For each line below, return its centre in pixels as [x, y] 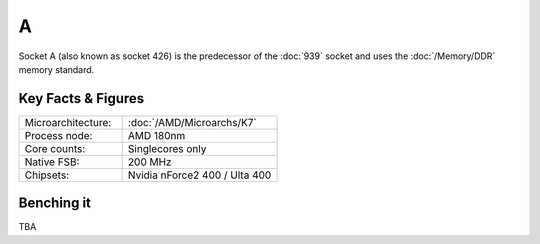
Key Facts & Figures [81, 98]
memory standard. [56, 69]
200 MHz [149, 162]
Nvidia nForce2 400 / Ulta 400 [199, 175]
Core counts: [55, 148]
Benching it [55, 203]
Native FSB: [52, 162]
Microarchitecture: [68, 122]
